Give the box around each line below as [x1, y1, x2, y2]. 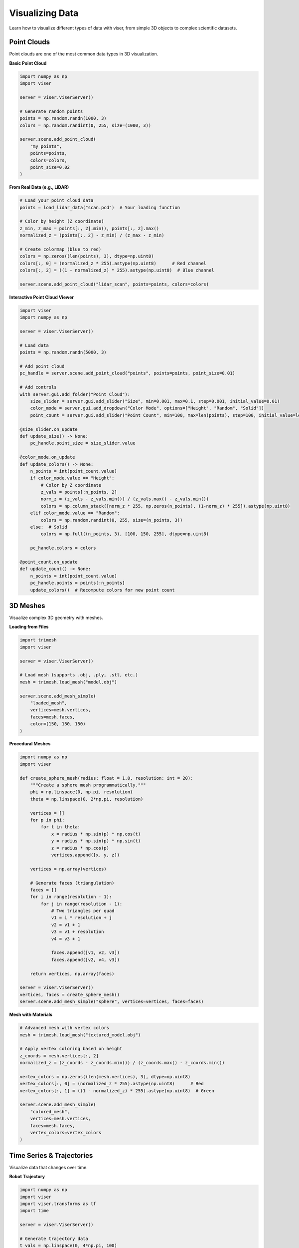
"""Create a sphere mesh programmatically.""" [30, 782, 147, 788]
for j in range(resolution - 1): [40, 901, 123, 907]
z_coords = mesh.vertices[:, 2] [19, 1053, 99, 1058]
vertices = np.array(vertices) [30, 866, 107, 872]
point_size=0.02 [30, 164, 70, 170]
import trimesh [19, 637, 57, 643]
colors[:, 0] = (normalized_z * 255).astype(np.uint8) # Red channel [19, 260, 207, 266]
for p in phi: [30, 817, 65, 823]
